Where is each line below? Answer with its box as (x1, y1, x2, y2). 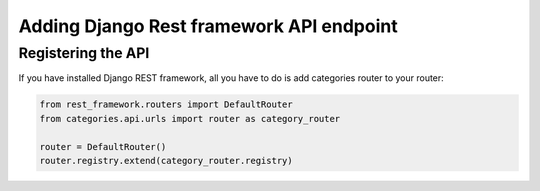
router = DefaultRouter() (39, 141, 167, 152)
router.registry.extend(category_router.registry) (39, 155, 294, 166)
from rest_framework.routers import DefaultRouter (39, 99, 294, 110)
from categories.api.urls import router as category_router (39, 113, 341, 124)
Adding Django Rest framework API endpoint (18, 15, 399, 37)
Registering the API (18, 44, 150, 62)
